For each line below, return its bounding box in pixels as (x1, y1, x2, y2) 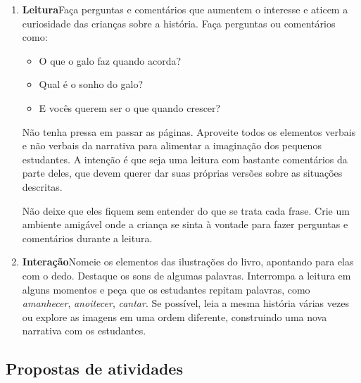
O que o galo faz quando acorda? (39, 53, 182, 68)
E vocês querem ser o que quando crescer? (39, 100, 221, 115)
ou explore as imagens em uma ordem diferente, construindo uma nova (22, 309, 327, 324)
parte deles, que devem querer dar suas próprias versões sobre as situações (22, 165, 343, 180)
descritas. (22, 179, 63, 194)
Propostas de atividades (6, 358, 183, 379)
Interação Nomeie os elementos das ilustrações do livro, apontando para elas (22, 254, 354, 269)
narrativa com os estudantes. (22, 323, 146, 338)
